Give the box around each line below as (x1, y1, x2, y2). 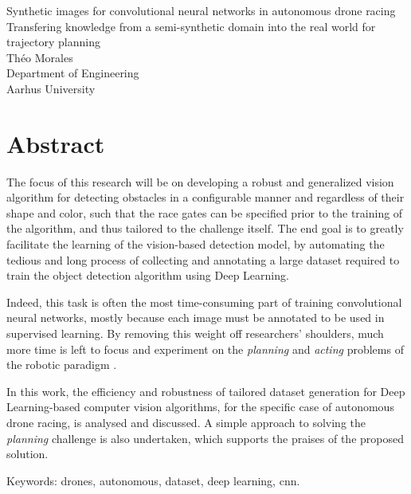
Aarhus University (6, 80, 96, 96)
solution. (6, 445, 49, 462)
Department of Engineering (6, 65, 139, 81)
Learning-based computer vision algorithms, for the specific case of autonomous (6, 398, 394, 415)
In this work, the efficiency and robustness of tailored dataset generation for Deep (6, 382, 405, 399)
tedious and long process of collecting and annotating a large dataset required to (6, 251, 400, 268)
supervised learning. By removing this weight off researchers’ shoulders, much (6, 325, 384, 342)
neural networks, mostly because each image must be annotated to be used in (6, 309, 385, 326)
